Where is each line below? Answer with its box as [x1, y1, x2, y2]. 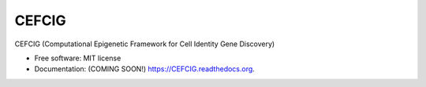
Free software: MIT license [34, 53, 121, 63]
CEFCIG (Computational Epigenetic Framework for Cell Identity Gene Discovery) [14, 39, 275, 49]
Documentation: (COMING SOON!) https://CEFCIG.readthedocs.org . [34, 64, 256, 74]
